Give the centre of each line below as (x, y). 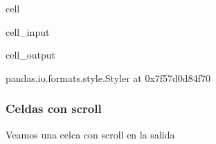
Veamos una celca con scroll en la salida (90, 134)
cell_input (28, 31)
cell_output (30, 55)
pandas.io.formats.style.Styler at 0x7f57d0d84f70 (108, 78)
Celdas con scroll (54, 109)
